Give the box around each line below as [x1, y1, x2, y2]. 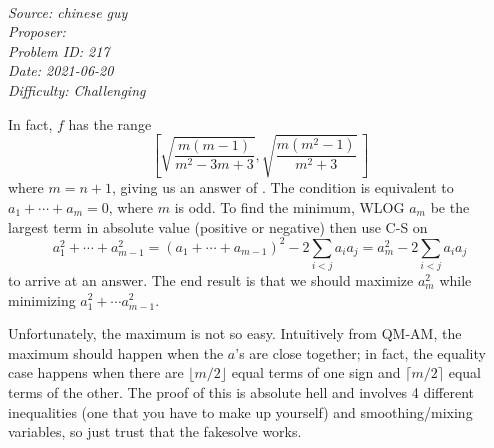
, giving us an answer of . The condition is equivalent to [111, 177, 454, 198]
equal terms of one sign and [231, 362, 401, 383]
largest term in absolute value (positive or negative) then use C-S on [8, 216, 428, 237]
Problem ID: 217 [8, 40, 110, 61]
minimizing [8, 289, 76, 310]
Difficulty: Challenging [8, 79, 146, 100]
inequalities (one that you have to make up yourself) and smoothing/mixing [8, 401, 473, 422]
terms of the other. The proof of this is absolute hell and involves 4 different [8, 381, 475, 402]
